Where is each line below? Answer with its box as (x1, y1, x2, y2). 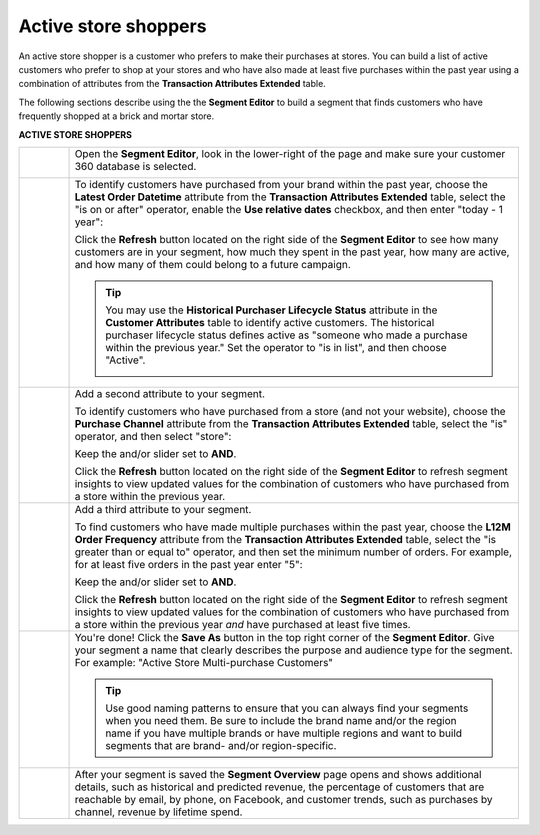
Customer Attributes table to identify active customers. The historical (105, 315, 435, 329)
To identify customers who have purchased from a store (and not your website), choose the (74, 404, 506, 418)
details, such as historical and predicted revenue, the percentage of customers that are (74, 780, 485, 794)
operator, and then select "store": (74, 429, 232, 443)
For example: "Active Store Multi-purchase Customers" (74, 655, 334, 669)
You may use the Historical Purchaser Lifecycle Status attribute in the (105, 303, 438, 317)
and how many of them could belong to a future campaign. (74, 257, 352, 271)
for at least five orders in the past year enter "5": (74, 557, 304, 571)
